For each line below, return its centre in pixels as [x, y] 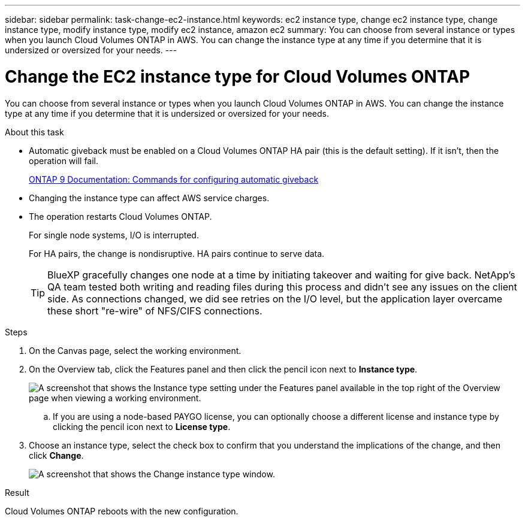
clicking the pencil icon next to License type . [142, 426]
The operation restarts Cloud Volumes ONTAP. [120, 216]
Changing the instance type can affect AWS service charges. [149, 198]
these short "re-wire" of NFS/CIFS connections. [155, 311]
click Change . [56, 455]
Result [17, 492]
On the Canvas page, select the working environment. [135, 350]
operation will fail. [64, 160]
